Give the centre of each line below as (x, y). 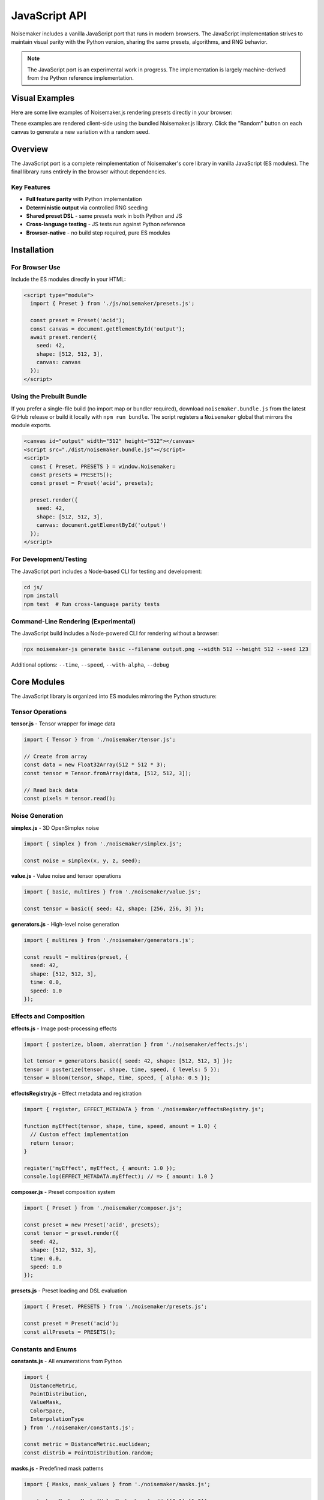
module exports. (31, 425)
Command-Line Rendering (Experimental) (73, 621)
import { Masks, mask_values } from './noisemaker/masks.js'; (117, 1484)
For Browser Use (36, 267)
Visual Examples (43, 98)
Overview (30, 149)
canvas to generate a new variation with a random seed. (80, 131)
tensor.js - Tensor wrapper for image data (63, 724)
